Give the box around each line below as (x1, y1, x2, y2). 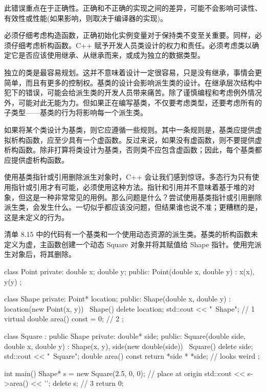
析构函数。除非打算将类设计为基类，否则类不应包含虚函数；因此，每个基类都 (4, 144, 262, 155)
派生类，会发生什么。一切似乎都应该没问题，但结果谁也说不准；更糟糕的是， (4, 202, 262, 212)
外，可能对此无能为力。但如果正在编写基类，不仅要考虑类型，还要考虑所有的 (4, 97, 262, 107)
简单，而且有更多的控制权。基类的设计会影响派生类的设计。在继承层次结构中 (4, 77, 262, 88)
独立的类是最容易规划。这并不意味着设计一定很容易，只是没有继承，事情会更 (4, 67, 262, 77)
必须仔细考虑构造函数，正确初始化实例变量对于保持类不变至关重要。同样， (4, 30, 255, 40)
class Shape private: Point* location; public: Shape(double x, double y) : (4, 293, 231, 304)
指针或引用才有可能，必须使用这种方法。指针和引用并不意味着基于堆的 (11, 181, 248, 192)
